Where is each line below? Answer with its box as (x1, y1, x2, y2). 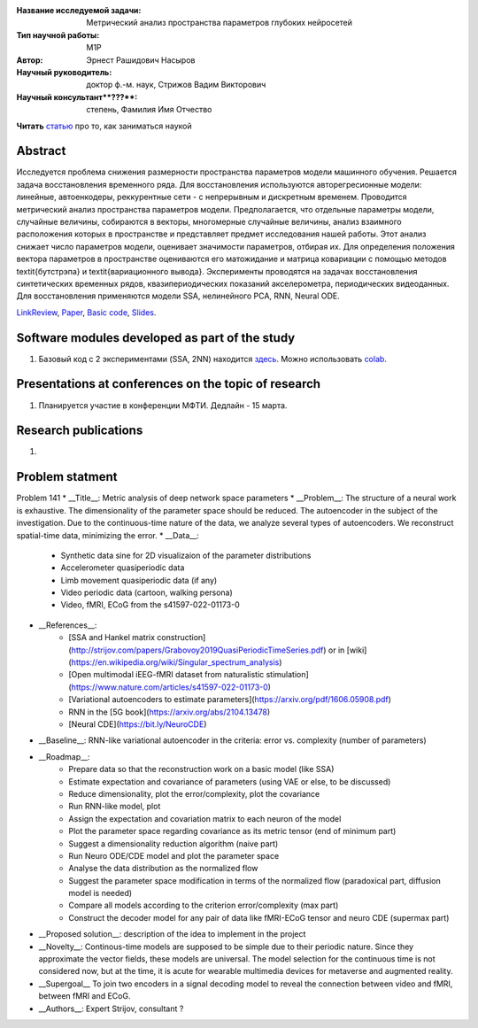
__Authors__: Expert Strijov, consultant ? (38, 1003, 184, 1014)
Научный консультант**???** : (16, 91, 138, 102)
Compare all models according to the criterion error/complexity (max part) (68, 900, 339, 911)
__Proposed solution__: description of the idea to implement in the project (38, 929, 306, 939)
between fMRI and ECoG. (38, 991, 131, 1001)
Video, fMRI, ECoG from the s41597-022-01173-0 (60, 599, 241, 610)
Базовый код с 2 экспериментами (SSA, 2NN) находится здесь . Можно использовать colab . (38, 353, 387, 364)
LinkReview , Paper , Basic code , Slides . (16, 306, 157, 318)
